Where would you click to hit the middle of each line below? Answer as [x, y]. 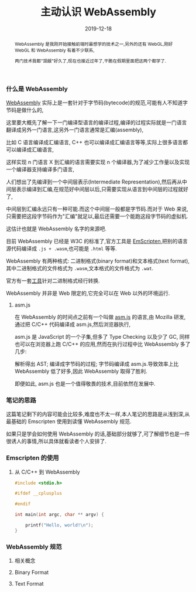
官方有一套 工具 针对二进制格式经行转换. [53, 281]
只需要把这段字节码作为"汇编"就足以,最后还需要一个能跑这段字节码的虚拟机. [97, 216]
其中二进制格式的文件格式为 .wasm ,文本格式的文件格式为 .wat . [80, 268]
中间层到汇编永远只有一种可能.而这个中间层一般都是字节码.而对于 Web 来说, [97, 209]
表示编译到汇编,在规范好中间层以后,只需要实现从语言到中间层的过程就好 [102, 189]
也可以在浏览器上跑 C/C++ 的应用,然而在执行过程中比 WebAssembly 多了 [102, 344]
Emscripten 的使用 [32, 458]
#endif [23, 504]
